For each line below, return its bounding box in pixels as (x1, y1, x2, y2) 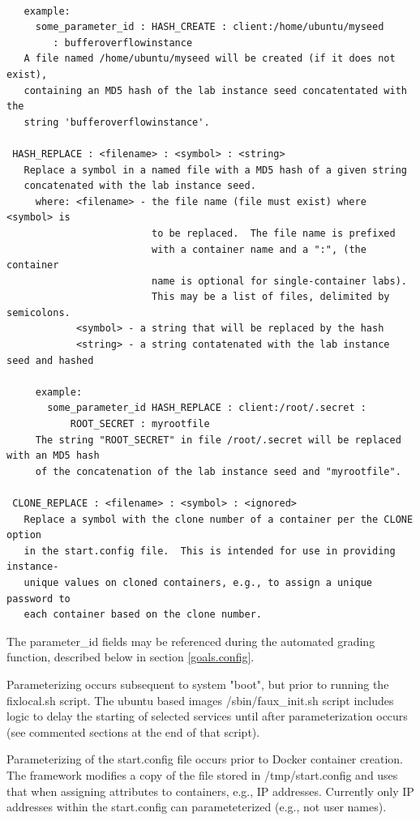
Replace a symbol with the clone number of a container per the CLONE (24, 513, 414, 525)
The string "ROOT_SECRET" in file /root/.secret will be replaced (35, 434, 401, 446)
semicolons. (6, 306, 71, 319)
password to (6, 592, 71, 605)
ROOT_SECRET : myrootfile (70, 418, 210, 430)
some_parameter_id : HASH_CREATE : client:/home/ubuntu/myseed (35, 21, 384, 33)
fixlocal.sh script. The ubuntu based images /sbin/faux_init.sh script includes (6, 691, 394, 708)
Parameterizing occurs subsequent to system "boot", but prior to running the (6, 675, 389, 692)
